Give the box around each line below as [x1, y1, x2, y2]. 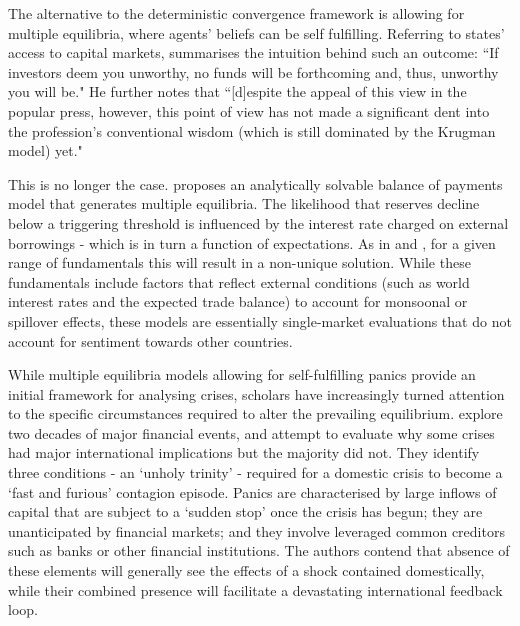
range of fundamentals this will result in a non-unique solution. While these [8, 252, 471, 273]
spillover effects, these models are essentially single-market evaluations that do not [8, 310, 512, 331]
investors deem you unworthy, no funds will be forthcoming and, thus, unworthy [8, 61, 499, 82]
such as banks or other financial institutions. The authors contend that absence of [8, 540, 510, 561]
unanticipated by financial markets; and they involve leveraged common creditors [8, 520, 505, 541]
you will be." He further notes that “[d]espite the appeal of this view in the [8, 81, 467, 102]
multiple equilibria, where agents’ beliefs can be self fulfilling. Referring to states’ [8, 22, 505, 43]
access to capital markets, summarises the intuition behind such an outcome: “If [8, 42, 499, 63]
